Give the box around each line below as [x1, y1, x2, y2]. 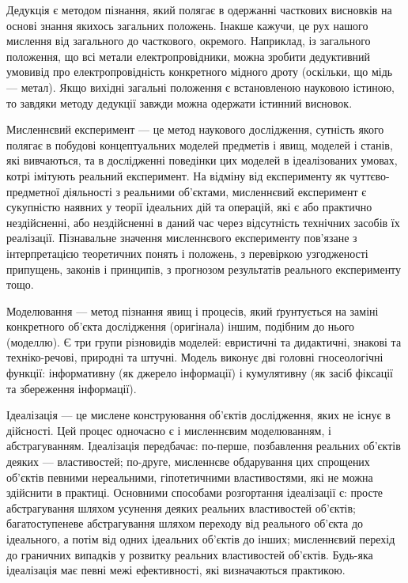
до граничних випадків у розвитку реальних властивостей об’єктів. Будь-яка [6, 546, 373, 562]
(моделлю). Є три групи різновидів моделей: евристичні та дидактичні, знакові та [6, 333, 402, 350]
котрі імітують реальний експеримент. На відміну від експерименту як [6, 167, 346, 184]
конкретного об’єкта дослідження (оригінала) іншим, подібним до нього [6, 318, 355, 335]
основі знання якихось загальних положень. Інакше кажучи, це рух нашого [6, 17, 368, 33]
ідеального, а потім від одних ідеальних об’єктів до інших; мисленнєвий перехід [6, 531, 395, 547]
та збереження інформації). [6, 380, 137, 396]
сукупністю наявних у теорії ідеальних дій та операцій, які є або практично [6, 199, 372, 215]
